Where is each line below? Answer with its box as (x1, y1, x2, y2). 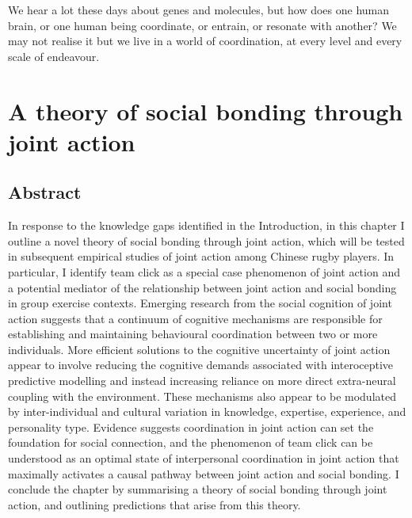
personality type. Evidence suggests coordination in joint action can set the (8, 418, 374, 435)
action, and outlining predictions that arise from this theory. (8, 496, 301, 512)
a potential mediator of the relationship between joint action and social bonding (8, 279, 397, 295)
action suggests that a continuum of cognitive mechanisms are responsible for (8, 310, 383, 326)
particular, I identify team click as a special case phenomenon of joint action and (8, 263, 400, 280)
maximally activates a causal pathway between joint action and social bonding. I (8, 465, 399, 482)
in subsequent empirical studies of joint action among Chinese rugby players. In (8, 248, 395, 265)
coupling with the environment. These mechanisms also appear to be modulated (8, 387, 396, 404)
